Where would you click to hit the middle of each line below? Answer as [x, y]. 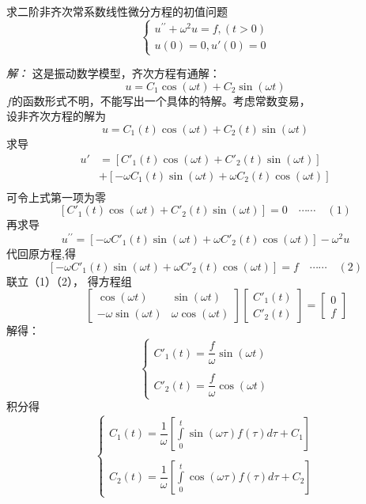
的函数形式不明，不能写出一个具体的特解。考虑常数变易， [161, 100]
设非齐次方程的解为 [56, 116]
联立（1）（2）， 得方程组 [69, 280]
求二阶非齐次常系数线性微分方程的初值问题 [117, 11]
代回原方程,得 [41, 253]
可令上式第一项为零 [56, 197]
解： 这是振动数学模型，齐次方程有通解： [113, 73]
